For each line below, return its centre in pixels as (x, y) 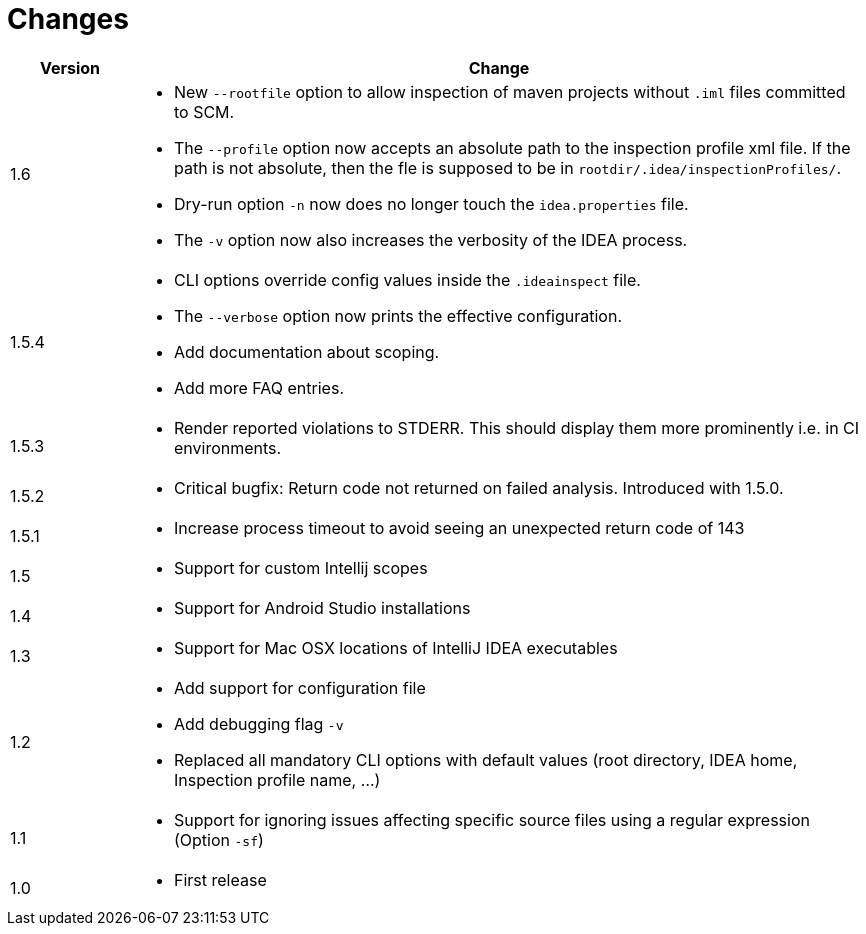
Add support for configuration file (299, 687)
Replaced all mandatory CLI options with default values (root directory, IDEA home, (485, 759)
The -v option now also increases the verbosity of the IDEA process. (430, 239)
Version (70, 67)
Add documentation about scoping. (306, 351)
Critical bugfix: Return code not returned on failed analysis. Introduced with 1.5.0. (478, 487)
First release (220, 879)
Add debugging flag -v (258, 723)
